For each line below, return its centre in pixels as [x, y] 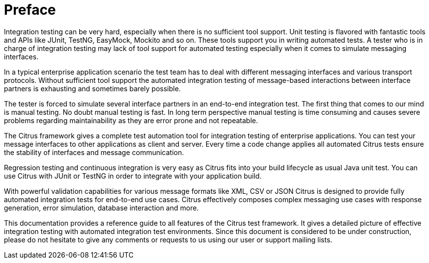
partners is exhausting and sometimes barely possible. [92, 88]
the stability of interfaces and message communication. [94, 152]
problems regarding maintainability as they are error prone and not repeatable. [131, 120]
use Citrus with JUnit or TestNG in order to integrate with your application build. [133, 176]
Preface [30, 10]
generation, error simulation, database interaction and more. [101, 208]
